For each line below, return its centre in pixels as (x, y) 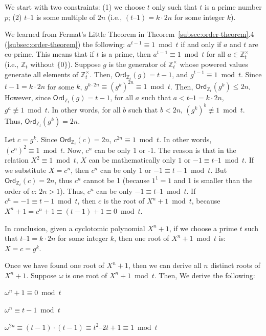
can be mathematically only (132, 160)
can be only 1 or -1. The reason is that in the (165, 150)
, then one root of (142, 238)
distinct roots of (235, 265)
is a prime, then (126, 54)
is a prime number (233, 7)
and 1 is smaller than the (213, 180)
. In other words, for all (84, 109)
